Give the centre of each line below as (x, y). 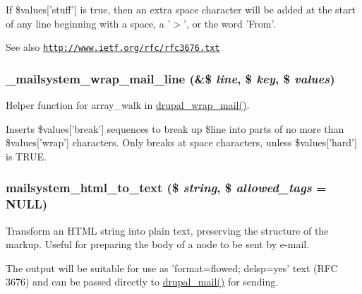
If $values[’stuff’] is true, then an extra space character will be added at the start (181, 9)
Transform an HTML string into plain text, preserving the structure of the (167, 230)
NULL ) (27, 204)
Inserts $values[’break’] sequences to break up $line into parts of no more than (175, 128)
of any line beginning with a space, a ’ (88, 23)
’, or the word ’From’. (230, 23)
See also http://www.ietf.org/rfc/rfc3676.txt (113, 47)
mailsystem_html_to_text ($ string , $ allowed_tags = (166, 188)
